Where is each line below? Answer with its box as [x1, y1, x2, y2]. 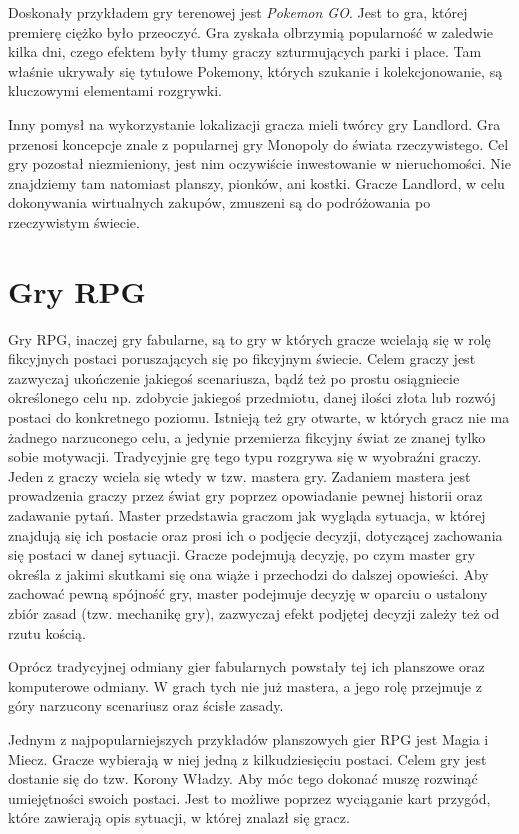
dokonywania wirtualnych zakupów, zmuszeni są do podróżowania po [8, 192, 431, 213]
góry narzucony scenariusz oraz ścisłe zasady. [8, 695, 284, 716]
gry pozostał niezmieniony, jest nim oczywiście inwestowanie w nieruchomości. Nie [8, 153, 511, 174]
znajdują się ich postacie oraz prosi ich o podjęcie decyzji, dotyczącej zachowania [8, 524, 503, 545]
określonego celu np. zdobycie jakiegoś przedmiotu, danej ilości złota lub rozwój [8, 387, 496, 408]
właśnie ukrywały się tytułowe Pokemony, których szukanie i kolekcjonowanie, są [8, 60, 503, 81]
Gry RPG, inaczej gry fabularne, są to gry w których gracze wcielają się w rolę [8, 328, 491, 349]
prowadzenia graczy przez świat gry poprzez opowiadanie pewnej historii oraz [8, 485, 483, 506]
